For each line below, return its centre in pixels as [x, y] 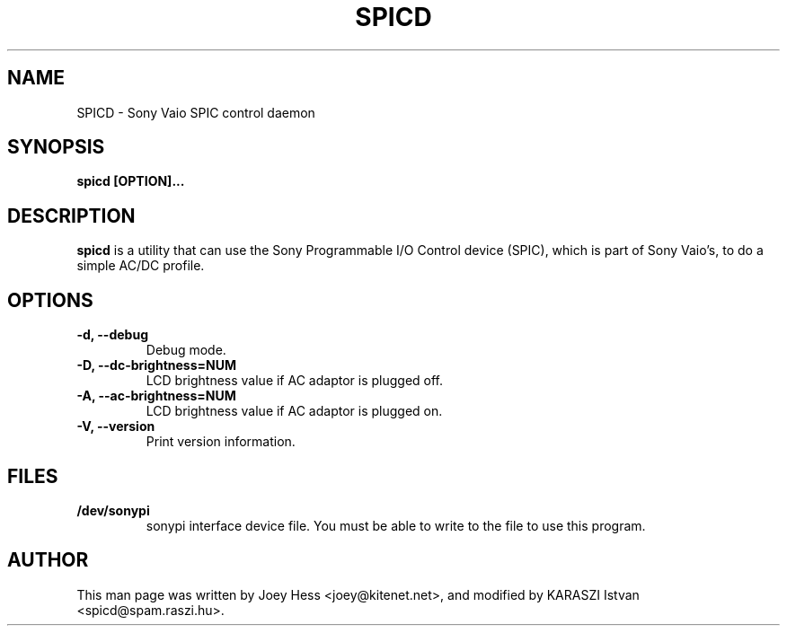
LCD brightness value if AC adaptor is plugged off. [294, 381]
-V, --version [116, 426]
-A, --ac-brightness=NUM [156, 396]
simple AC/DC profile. [141, 266]
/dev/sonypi [113, 510]
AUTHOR [48, 560]
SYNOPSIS [56, 147]
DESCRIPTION [71, 215]
